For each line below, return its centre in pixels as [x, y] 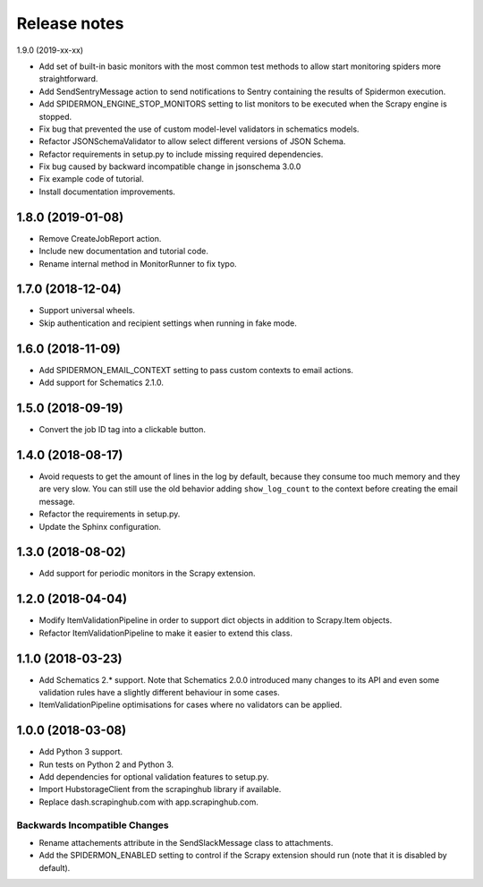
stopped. [55, 116]
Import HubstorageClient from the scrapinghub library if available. [160, 789]
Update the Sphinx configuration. [100, 526]
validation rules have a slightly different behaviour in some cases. [160, 692]
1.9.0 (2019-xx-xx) [50, 50]
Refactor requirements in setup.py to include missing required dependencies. [181, 154]
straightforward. [68, 79]
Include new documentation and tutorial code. [124, 252]
